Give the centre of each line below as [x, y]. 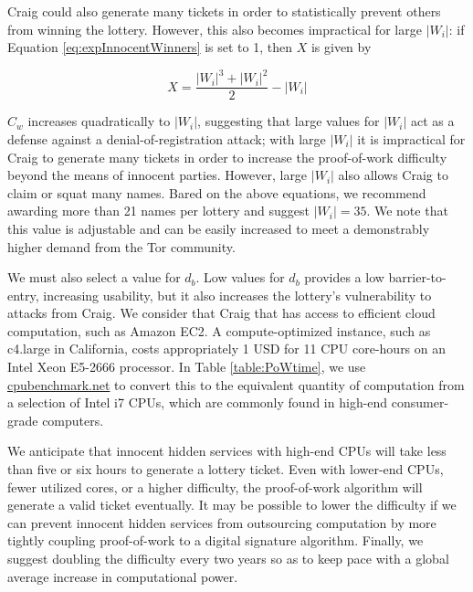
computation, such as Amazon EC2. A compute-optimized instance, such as [219, 330]
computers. [73, 420]
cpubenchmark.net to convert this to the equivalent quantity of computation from [236, 384]
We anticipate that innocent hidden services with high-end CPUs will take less [227, 451]
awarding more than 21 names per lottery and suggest [158, 211]
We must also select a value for [94, 277]
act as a [433, 121]
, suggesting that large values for [289, 121]
